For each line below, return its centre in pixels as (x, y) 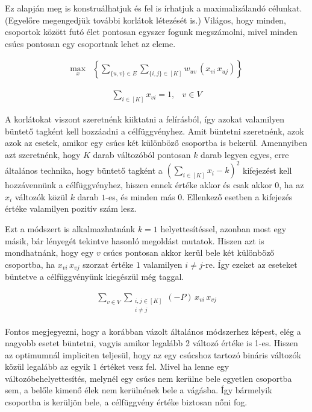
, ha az (292, 185)
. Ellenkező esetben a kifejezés (237, 196)
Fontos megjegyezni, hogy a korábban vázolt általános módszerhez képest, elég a (153, 331)
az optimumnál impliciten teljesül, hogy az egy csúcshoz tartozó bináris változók (153, 354)
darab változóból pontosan (142, 155)
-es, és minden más (140, 196)
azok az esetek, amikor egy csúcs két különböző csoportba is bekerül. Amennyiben (156, 143)
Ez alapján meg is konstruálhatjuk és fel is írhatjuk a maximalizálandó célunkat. (154, 8)
